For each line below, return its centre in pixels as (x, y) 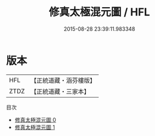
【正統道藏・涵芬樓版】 (63, 80)
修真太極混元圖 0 (35, 119)
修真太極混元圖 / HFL (99, 12)
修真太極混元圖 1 (35, 127)
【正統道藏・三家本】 (60, 91)
